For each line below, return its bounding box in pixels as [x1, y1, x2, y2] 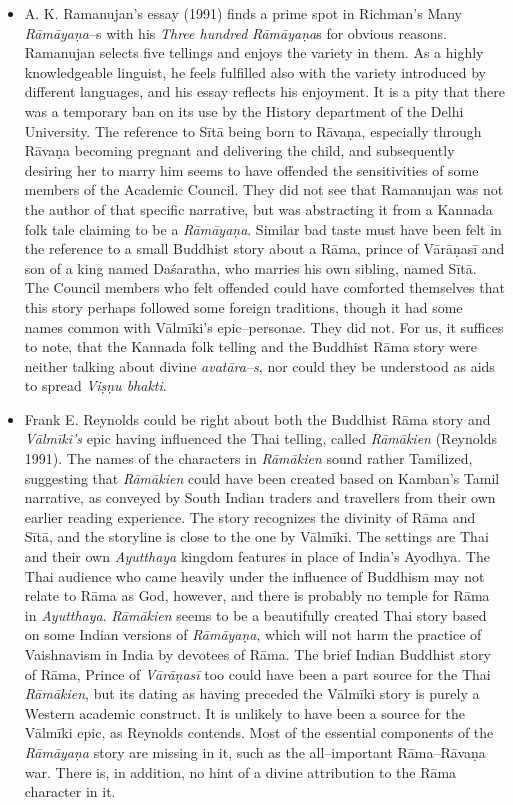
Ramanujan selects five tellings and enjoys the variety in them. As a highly [24, 42, 484, 63]
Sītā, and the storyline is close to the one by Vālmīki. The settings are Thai [24, 526, 489, 547]
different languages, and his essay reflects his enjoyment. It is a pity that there [24, 81, 505, 102]
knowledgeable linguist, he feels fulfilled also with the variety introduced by [24, 61, 486, 82]
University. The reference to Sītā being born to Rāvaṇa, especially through [24, 120, 482, 141]
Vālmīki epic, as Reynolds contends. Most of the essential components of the [24, 722, 494, 743]
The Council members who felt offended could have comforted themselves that [24, 277, 505, 298]
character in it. [24, 781, 116, 802]
